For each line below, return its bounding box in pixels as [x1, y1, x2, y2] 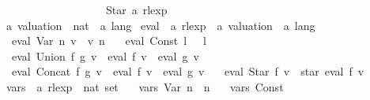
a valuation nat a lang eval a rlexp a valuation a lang [6, 17, 315, 33]
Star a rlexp [105, 2, 168, 17]
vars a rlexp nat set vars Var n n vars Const [6, 78, 284, 94]
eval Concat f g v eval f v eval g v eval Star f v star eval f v [11, 63, 364, 80]
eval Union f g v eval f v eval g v [11, 47, 199, 64]
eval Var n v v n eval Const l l [11, 32, 206, 49]
